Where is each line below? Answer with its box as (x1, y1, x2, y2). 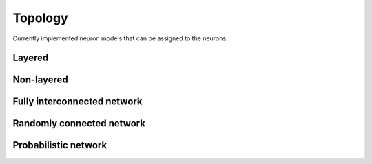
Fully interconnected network (12, 96, 143, 108)
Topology (12, 10, 68, 25)
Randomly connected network (12, 117, 146, 130)
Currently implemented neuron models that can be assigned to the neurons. (12, 34, 228, 43)
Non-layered (12, 74, 68, 86)
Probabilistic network (12, 139, 107, 151)
